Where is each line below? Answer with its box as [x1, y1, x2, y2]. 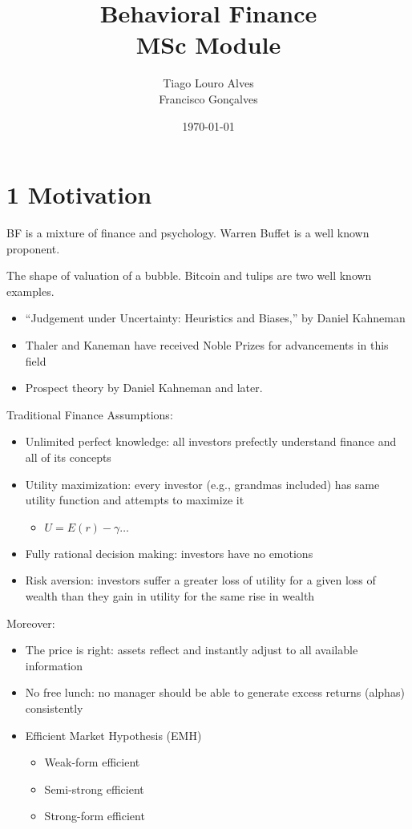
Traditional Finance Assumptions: [6, 406, 173, 423]
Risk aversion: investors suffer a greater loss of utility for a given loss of [25, 572, 376, 588]
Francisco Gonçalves [159, 90, 258, 107]
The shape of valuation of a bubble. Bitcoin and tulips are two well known [6, 267, 372, 284]
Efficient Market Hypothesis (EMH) [25, 726, 202, 743]
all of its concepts [25, 448, 111, 465]
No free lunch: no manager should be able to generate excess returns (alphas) [25, 684, 405, 701]
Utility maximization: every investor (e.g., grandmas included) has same [25, 475, 380, 492]
